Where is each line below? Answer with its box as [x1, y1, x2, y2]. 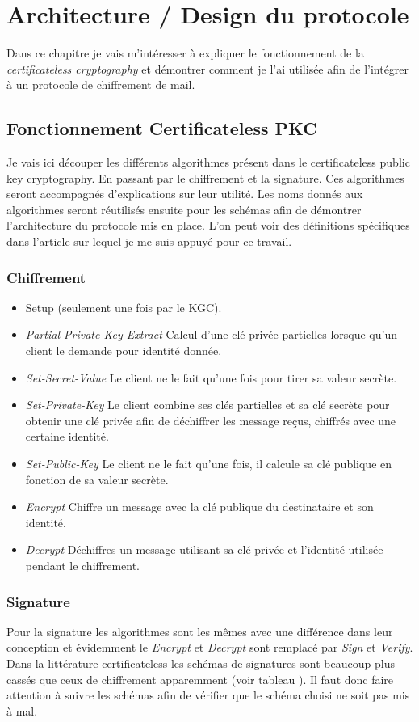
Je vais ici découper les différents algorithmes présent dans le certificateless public [6, 154, 410, 171]
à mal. [6, 702, 38, 719]
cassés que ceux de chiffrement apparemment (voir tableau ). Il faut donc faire [6, 670, 394, 687]
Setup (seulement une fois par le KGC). [25, 298, 222, 315]
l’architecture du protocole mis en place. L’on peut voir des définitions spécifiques [6, 217, 410, 234]
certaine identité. [25, 428, 109, 445]
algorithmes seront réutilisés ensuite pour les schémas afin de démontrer [6, 201, 362, 217]
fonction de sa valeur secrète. [25, 471, 169, 488]
